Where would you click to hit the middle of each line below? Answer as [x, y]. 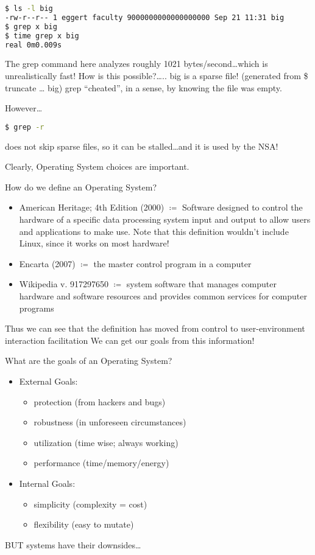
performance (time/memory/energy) [101, 463]
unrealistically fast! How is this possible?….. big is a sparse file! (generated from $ [157, 75]
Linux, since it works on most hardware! [94, 243]
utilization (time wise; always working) [106, 442]
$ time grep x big [42, 36]
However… [24, 108]
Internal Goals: [47, 483]
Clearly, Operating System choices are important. [97, 166]
